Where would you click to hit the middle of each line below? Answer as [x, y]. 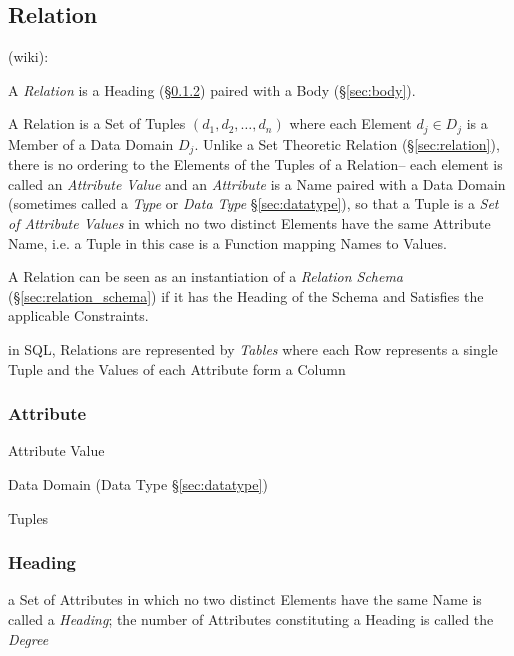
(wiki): [28, 56]
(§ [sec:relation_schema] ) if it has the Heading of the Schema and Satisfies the [246, 295]
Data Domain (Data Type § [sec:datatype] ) [138, 484]
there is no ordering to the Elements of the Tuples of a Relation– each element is [255, 164]
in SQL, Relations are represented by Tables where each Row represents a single [253, 349]
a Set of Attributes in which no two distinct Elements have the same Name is [245, 599]
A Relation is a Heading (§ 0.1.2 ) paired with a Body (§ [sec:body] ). [212, 89]
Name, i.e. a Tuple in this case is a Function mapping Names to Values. [227, 242]
